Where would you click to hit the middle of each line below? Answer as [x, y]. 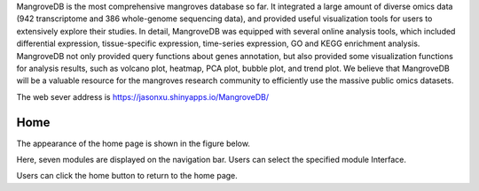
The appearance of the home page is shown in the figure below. [133, 143]
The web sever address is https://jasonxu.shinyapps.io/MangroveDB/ [143, 96]
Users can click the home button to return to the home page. [127, 176]
